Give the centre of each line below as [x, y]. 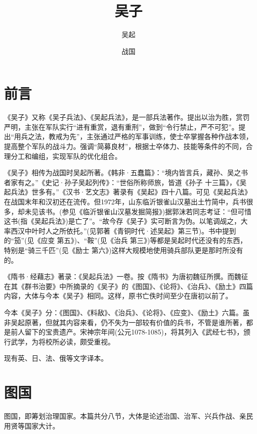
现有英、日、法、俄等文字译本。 [56, 358]
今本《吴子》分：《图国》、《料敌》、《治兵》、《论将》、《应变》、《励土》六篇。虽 [127, 312]
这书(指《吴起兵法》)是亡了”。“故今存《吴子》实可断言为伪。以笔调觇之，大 [126, 221]
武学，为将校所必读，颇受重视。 [63, 341]
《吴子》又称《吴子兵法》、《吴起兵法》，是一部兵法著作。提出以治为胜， [120, 117]
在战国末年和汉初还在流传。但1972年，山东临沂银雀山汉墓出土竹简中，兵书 [125, 201]
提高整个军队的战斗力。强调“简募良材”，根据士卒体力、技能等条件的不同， [125, 146]
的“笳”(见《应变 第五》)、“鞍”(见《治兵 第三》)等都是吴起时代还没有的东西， [126, 240]
